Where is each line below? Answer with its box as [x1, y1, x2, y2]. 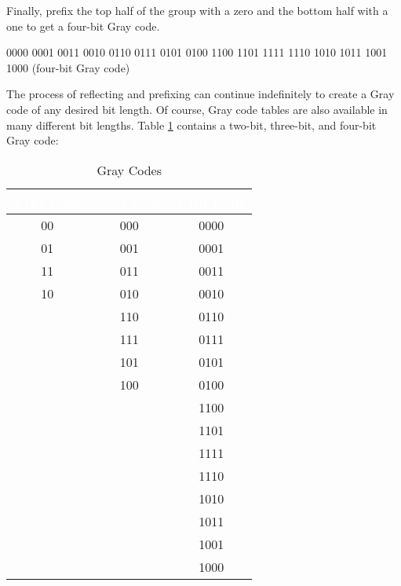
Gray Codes [97, 160, 162, 179]
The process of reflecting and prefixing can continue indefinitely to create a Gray [6, 86, 395, 102]
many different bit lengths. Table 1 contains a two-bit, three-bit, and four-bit [6, 116, 377, 133]
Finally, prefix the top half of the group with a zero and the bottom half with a [6, 2, 388, 18]
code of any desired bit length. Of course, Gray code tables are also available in [6, 101, 388, 117]
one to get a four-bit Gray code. [6, 17, 160, 34]
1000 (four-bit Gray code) [6, 59, 130, 75]
